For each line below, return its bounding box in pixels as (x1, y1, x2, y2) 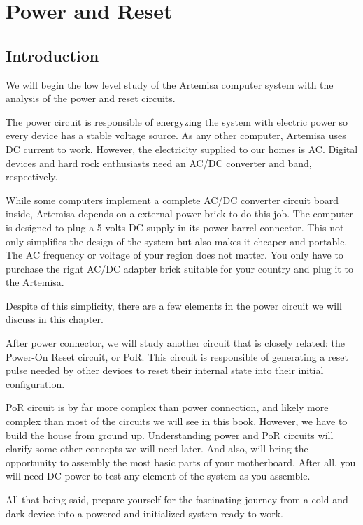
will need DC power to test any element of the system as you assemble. (6, 468, 311, 483)
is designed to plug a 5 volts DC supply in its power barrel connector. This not (6, 220, 344, 234)
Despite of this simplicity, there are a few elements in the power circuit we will (6, 298, 342, 312)
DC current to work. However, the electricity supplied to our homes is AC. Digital (6, 141, 358, 156)
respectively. (6, 169, 58, 184)
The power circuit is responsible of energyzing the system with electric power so (6, 114, 348, 129)
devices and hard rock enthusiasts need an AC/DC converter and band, (6, 155, 312, 170)
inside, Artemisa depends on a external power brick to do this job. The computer (6, 206, 354, 221)
